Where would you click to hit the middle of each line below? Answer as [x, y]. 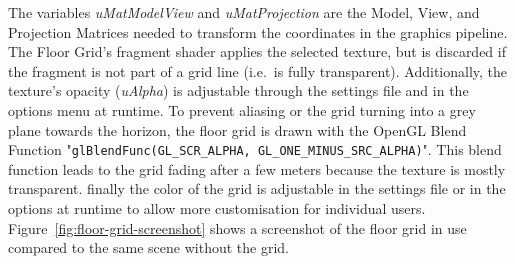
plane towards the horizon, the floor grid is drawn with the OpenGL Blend [237, 129]
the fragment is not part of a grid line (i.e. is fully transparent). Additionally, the [258, 70]
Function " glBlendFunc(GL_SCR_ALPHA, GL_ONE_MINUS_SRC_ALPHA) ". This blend [255, 149]
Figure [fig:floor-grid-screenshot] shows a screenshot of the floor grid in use [237, 227]
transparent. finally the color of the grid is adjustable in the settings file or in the [257, 188]
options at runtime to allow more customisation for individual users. [217, 208]
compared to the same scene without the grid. [148, 247]
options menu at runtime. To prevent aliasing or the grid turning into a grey [242, 109]
